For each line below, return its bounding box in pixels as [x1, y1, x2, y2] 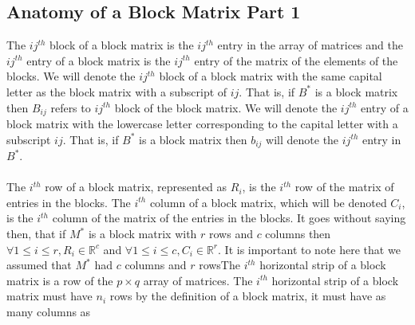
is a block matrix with [88, 225, 197, 242]
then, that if [6, 225, 66, 242]
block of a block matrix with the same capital [159, 68, 382, 84]
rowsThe [199, 256, 240, 273]
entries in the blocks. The [6, 194, 131, 210]
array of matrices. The [143, 272, 253, 288]
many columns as [6, 303, 91, 320]
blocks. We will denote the [6, 68, 136, 84]
